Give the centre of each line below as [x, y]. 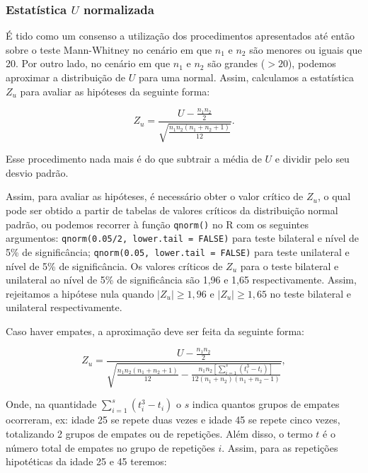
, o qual [334, 196]
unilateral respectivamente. [64, 307]
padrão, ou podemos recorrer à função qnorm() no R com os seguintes [157, 224]
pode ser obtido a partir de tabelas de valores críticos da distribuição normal [172, 210]
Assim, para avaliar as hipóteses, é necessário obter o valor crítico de [155, 196]
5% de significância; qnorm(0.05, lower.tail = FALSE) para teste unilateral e [178, 251]
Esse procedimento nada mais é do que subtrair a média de [134, 159]
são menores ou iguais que [306, 49]
